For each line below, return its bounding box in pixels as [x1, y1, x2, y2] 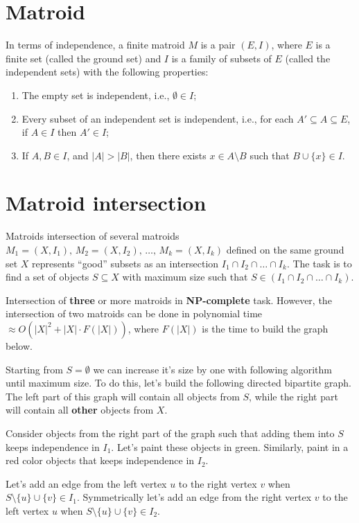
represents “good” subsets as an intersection [32, 256, 219, 270]
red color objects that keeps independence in [6, 453, 195, 468]
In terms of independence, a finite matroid [6, 37, 185, 52]
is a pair [200, 37, 236, 52]
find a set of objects [6, 269, 89, 284]
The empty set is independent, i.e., [21, 87, 170, 102]
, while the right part [249, 389, 338, 403]
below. [6, 338, 33, 353]
